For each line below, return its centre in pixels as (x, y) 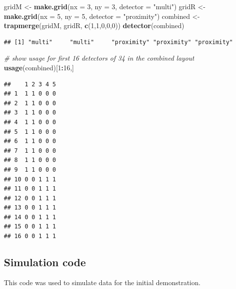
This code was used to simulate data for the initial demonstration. (102, 282)
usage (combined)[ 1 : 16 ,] (39, 67)
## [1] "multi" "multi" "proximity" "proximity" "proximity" (118, 42)
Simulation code (45, 262)
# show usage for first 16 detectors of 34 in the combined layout (99, 58)
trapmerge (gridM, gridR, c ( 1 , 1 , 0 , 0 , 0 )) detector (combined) (94, 25)
